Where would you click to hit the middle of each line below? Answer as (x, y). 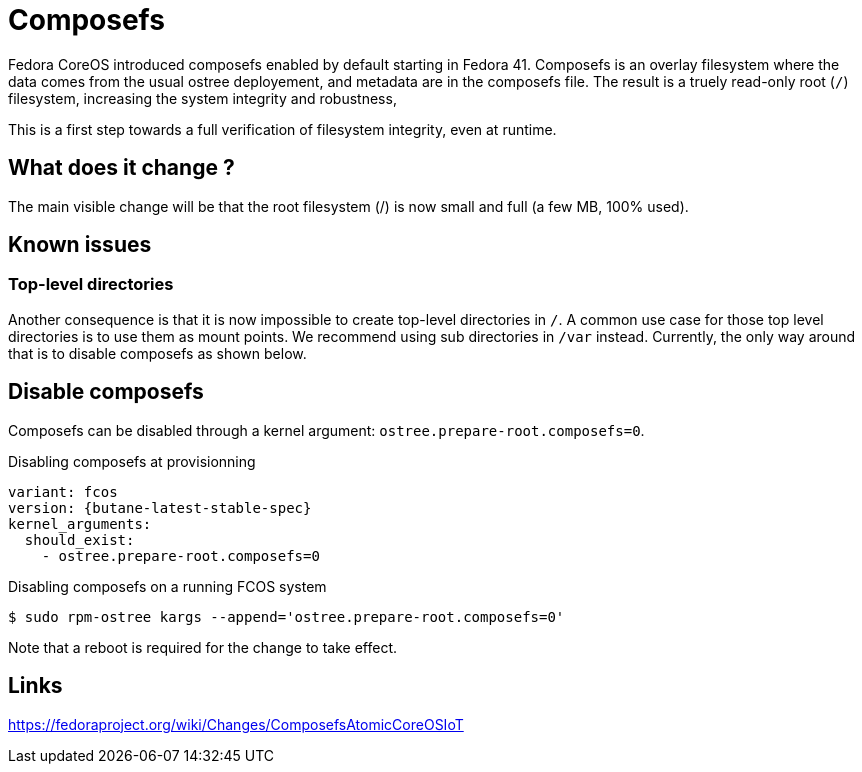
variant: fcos (63, 491)
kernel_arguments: (80, 523)
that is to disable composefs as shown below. (157, 353)
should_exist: (79, 539)
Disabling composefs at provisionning (132, 461)
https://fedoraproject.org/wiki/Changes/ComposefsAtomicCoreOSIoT (236, 724)
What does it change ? (121, 168)
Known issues (80, 245)
